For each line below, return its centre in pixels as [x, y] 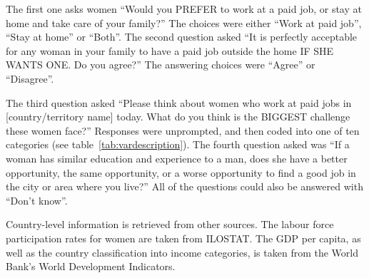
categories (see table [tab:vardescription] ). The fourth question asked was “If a [178, 144]
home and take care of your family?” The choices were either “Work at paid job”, [184, 22]
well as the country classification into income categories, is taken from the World [182, 252]
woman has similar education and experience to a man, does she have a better [177, 158]
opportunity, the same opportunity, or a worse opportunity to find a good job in [181, 172]
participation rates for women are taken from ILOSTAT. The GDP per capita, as [183, 238]
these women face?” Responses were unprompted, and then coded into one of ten [183, 130]
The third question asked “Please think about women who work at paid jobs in [179, 102]
